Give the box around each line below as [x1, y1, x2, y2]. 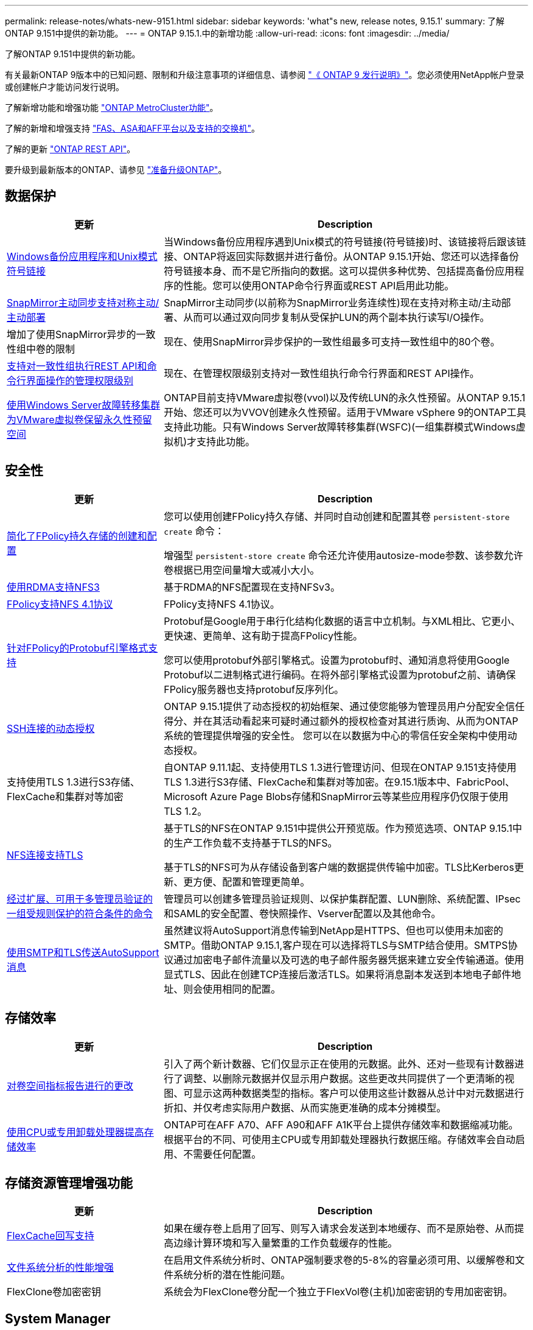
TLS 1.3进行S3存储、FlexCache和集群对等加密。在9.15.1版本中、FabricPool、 [164, 775, 515, 788]
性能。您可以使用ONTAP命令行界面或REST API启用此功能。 [183, 279, 455, 292]
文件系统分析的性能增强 [7, 1261, 114, 1274]
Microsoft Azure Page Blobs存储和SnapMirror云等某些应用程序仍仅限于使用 [164, 790, 509, 803]
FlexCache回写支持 [7, 1230, 94, 1242]
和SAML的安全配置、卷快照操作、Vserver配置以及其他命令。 [164, 907, 441, 920]
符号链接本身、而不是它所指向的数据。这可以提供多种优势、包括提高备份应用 [164, 264, 515, 277]
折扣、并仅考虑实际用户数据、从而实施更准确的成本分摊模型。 [164, 1101, 447, 1114]
